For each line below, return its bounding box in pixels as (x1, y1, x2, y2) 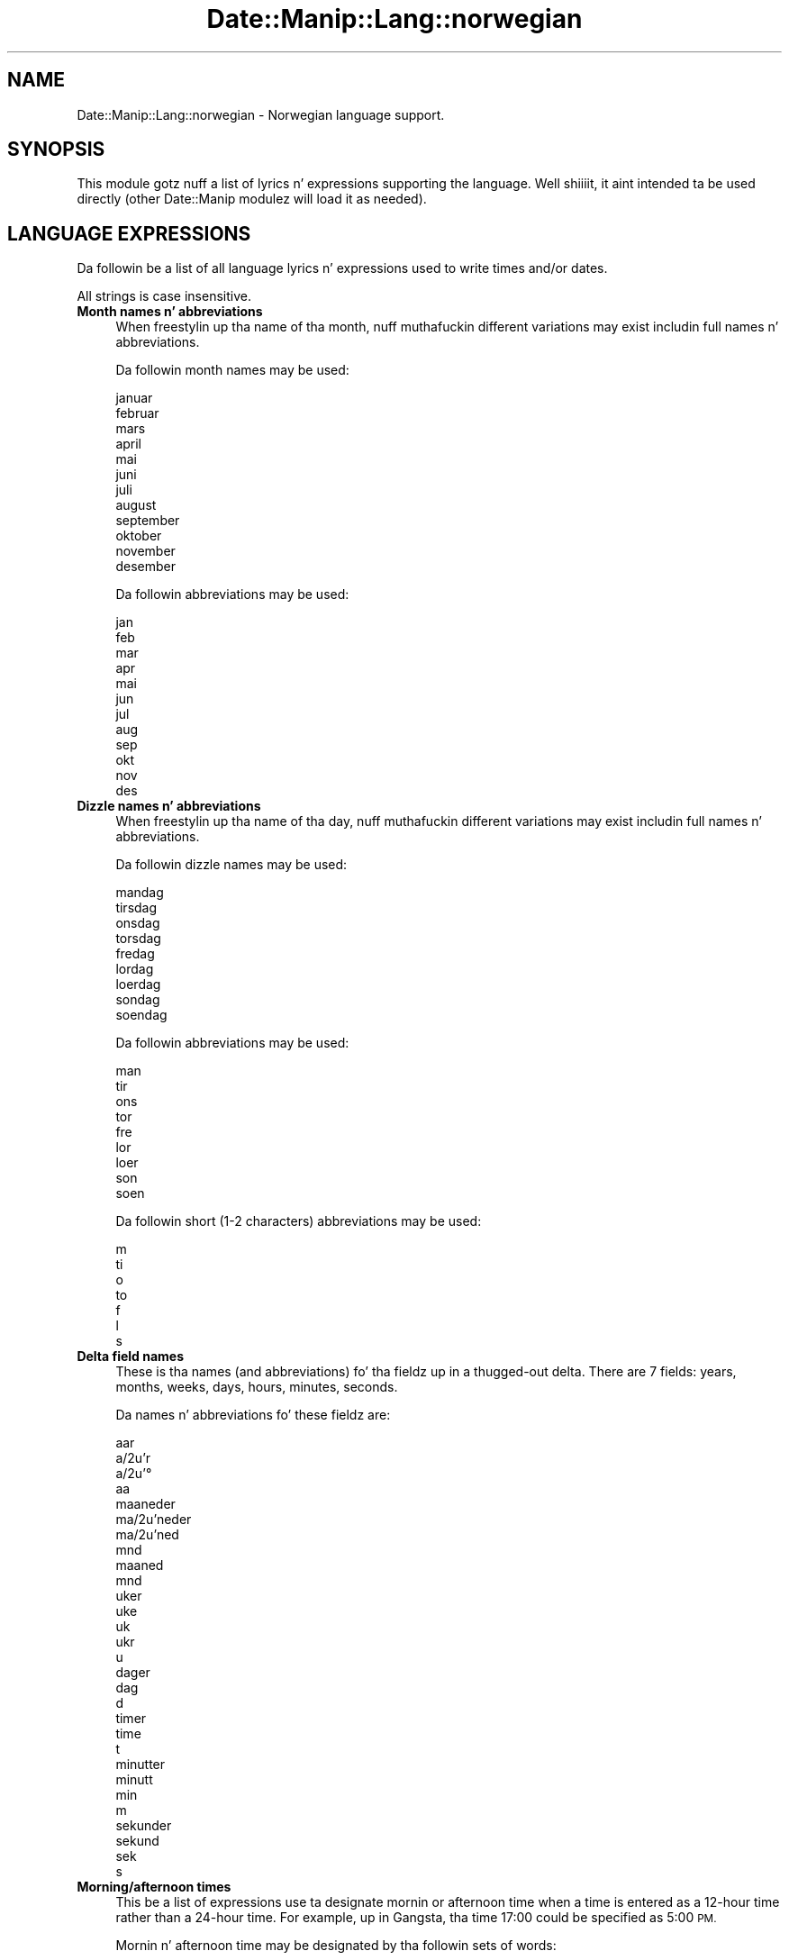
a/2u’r (115, 1450, 150, 1466)
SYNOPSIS (7, 138, 105, 161)
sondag (115, 992, 160, 1008)
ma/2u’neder (115, 1511, 192, 1528)
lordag (115, 961, 154, 977)
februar (115, 405, 159, 422)
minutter (115, 1756, 166, 1773)
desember (115, 558, 176, 575)
